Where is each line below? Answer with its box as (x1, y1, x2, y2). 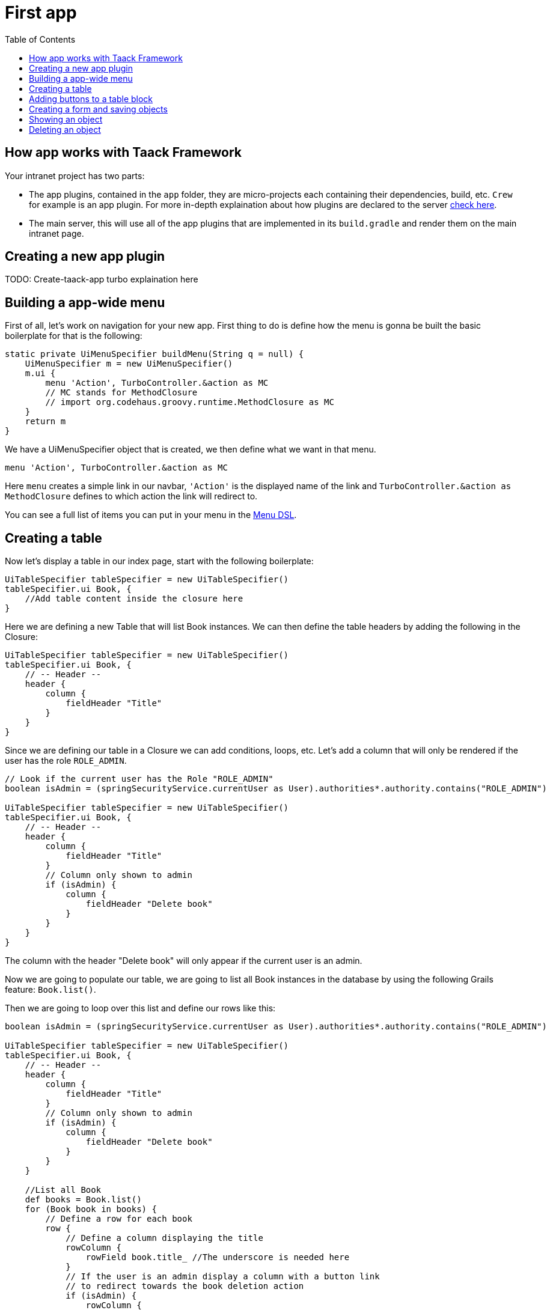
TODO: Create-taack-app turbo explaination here (5, 274, 198, 285)
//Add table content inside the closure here (25, 594, 243, 604)
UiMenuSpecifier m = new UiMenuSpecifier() (25, 359, 233, 369)
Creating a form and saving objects (29, 103, 168, 114)
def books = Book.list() (25, 1195, 142, 1205)
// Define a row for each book (45, 1214, 192, 1224)
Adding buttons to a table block (29, 93, 153, 104)
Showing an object (29, 114, 103, 124)
